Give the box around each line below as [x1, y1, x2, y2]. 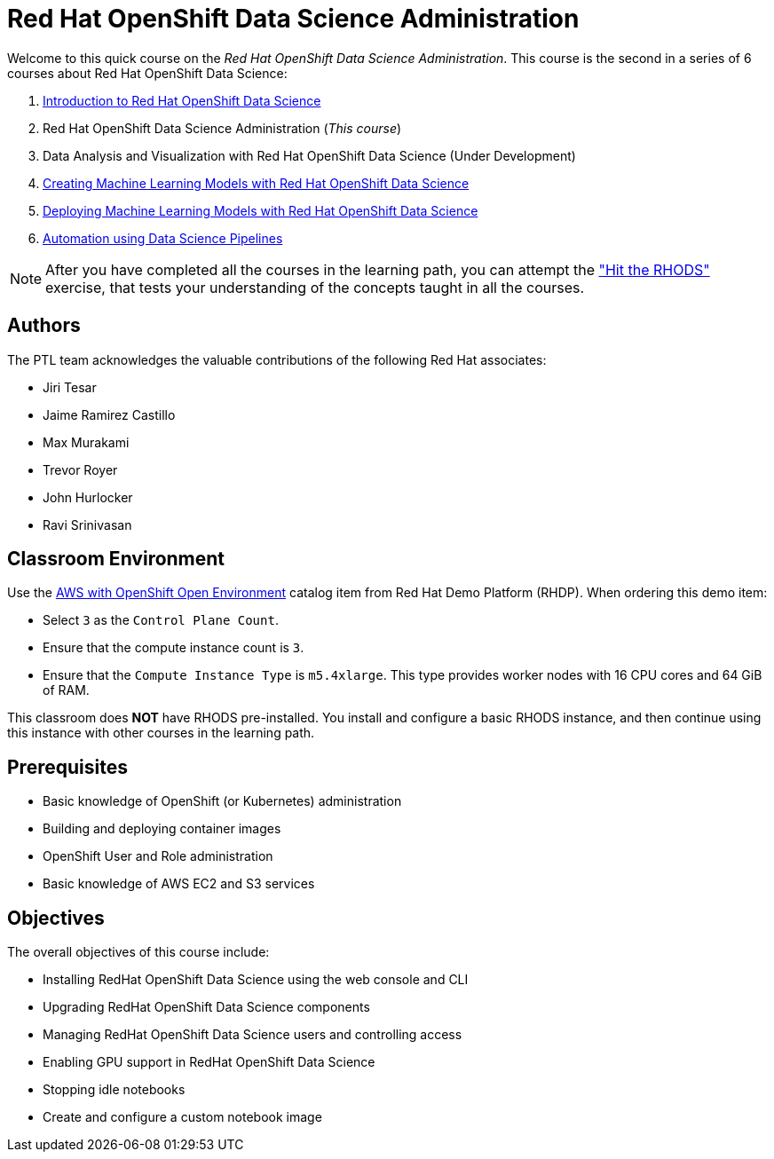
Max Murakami [43, 434, 130, 450]
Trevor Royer [43, 461, 118, 477]
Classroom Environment [7, 548, 225, 571]
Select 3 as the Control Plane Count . [43, 612, 279, 628]
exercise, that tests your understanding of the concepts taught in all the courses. [45, 278, 585, 296]
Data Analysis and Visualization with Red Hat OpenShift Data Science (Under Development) [43, 147, 576, 163]
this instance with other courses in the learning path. [7, 725, 315, 741]
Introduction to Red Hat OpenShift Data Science [43, 92, 321, 108]
